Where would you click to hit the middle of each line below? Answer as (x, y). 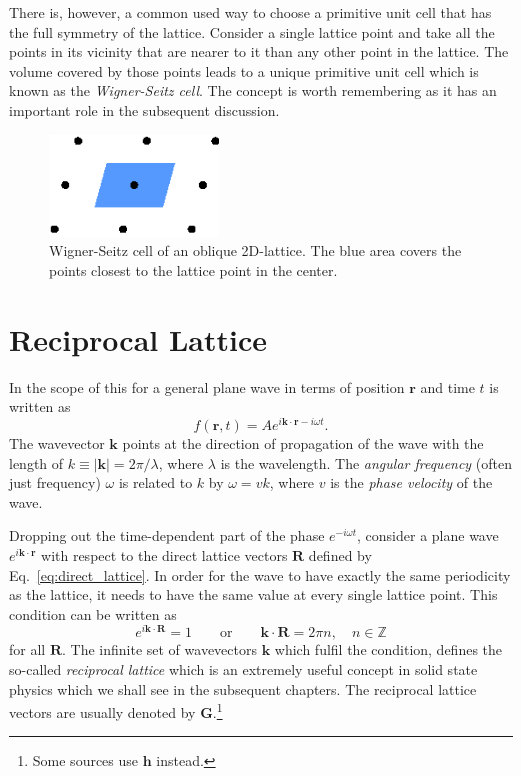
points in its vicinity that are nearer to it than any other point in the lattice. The (259, 51)
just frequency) (55, 482)
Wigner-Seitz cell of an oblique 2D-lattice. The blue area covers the (255, 250)
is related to (155, 482)
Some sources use (85, 760)
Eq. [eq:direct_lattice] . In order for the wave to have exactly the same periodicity (260, 574)
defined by (340, 554)
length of (36, 462)
